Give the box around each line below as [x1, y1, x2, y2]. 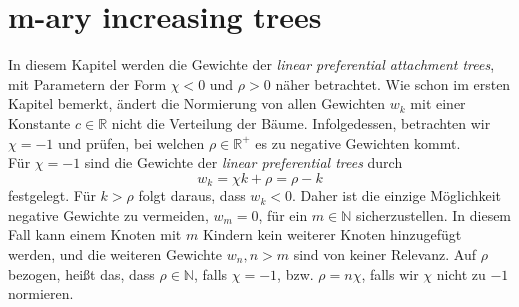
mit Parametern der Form [8, 73, 167, 94]
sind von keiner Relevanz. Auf [293, 243, 476, 264]
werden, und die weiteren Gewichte [8, 243, 223, 264]
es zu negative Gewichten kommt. [255, 132, 461, 153]
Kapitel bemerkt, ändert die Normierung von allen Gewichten [8, 93, 386, 114]
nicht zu [436, 263, 486, 284]
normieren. [8, 283, 74, 304]
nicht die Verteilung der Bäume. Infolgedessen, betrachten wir [111, 112, 491, 133]
